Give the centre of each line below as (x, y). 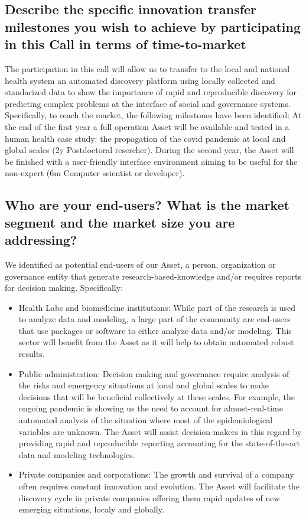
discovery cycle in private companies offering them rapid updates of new (149, 497)
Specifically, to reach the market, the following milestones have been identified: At (153, 115)
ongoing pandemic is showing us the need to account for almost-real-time (151, 408)
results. (32, 354)
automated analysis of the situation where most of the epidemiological (146, 420)
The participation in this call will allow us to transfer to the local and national (147, 68)
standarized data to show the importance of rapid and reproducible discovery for (151, 92)
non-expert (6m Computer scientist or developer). (95, 173)
